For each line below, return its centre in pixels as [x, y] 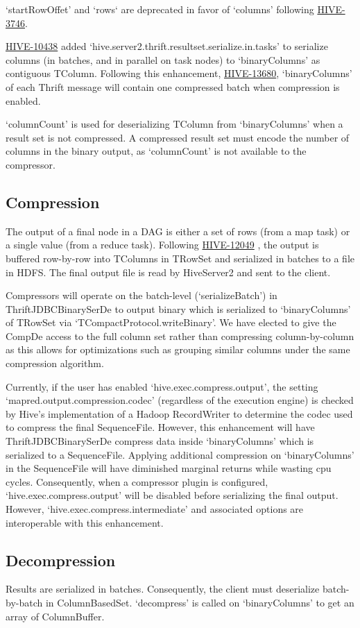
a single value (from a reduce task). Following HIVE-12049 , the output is [162, 245]
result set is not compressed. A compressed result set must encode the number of [178, 137]
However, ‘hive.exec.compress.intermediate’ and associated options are [155, 509]
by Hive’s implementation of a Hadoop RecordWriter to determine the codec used [179, 413]
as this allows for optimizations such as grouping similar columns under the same [178, 349]
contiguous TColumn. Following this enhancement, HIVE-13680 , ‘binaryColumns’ [179, 73]
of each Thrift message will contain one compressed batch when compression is [173, 86]
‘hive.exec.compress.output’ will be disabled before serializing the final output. [172, 495]
